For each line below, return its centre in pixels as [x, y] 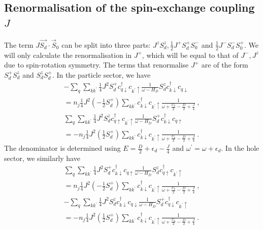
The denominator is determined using [62, 148]
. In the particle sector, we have [101, 74]
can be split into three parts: [106, 44]
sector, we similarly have [42, 158]
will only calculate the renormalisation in [68, 55]
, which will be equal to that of [190, 55]
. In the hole [240, 148]
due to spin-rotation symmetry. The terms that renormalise [96, 65]
